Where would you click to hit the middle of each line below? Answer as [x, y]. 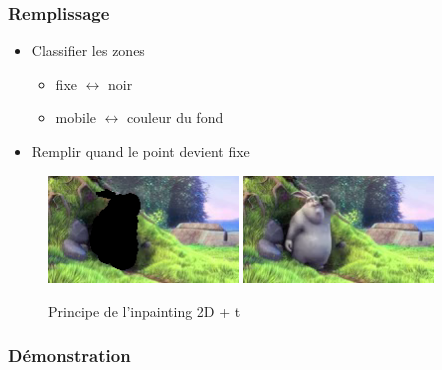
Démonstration [69, 355]
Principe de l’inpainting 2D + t [144, 310]
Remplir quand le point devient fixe [140, 151]
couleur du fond [175, 117]
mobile [76, 117]
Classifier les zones [88, 50]
